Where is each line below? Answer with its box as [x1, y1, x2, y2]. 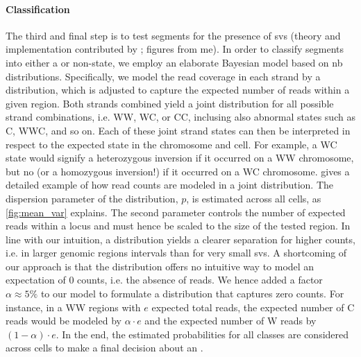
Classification [6, 1, 70, 16]
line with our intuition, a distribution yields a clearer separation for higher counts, [6, 232, 355, 246]
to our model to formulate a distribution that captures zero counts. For [40, 286, 344, 301]
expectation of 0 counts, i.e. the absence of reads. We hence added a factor [6, 272, 323, 287]
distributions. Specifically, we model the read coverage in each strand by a [6, 69, 321, 83]
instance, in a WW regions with [6, 299, 141, 314]
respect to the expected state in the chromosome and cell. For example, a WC [6, 137, 337, 151]
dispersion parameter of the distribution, [6, 191, 178, 205]
